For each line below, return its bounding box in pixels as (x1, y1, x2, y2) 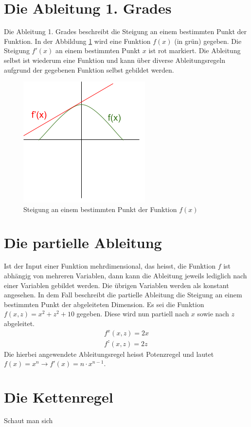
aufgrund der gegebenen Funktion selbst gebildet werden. (4, 64, 174, 75)
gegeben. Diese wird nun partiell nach (76, 309, 189, 319)
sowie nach (197, 309, 229, 319)
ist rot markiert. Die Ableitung (148, 45, 241, 56)
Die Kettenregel (4, 387, 113, 407)
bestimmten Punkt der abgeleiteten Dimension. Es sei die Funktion (4, 299, 204, 309)
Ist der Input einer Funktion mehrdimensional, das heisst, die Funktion (4, 261, 215, 271)
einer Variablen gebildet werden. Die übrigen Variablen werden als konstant (4, 280, 229, 290)
